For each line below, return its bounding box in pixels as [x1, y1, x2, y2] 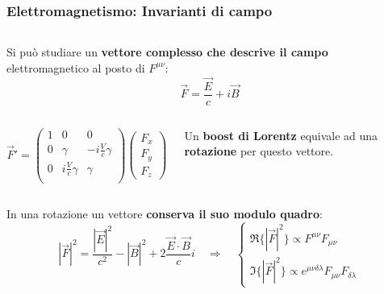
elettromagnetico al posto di [6, 59, 145, 76]
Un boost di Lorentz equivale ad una [184, 126, 378, 143]
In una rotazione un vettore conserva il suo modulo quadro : [6, 205, 323, 222]
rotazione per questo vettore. [184, 143, 334, 159]
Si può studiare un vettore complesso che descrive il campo [6, 43, 328, 60]
